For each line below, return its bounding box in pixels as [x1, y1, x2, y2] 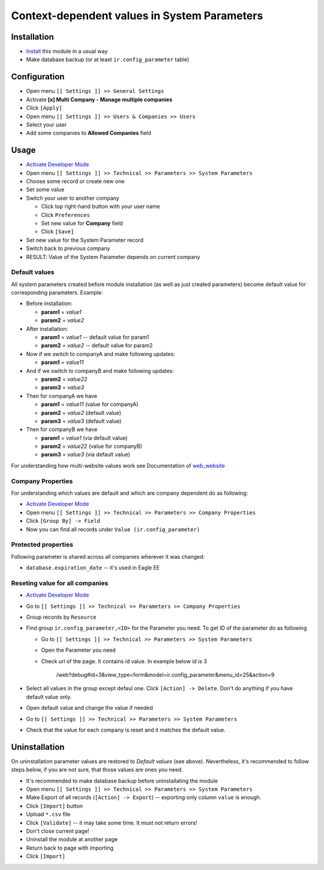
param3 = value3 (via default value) [41, 451, 130, 458]
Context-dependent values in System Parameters [11, 9, 263, 22]
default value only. [26, 693, 72, 700]
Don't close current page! [26, 827, 89, 835]
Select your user [26, 121, 67, 128]
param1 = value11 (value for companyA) [41, 401, 139, 408]
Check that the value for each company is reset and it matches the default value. [26, 726, 226, 733]
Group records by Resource [26, 613, 97, 621]
